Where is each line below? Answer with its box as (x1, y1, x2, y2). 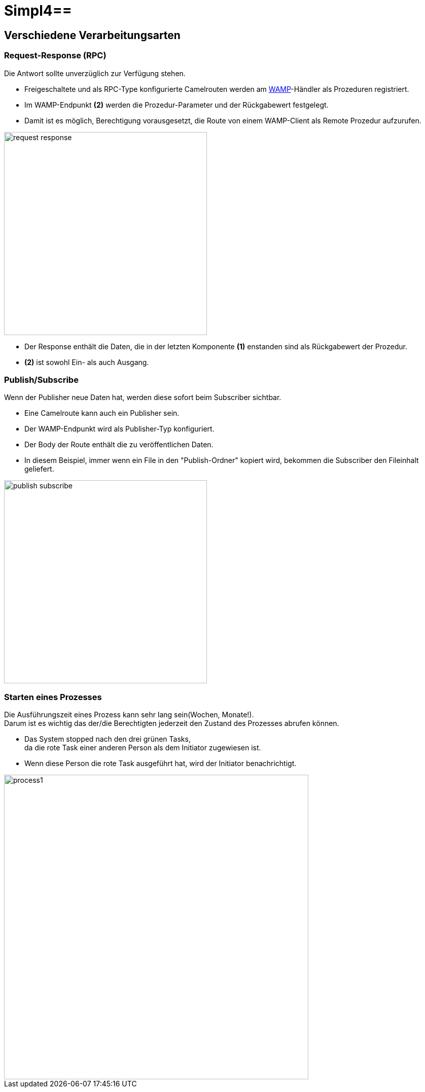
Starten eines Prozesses (4, 691, 102, 702)
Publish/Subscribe (4, 374, 79, 385)
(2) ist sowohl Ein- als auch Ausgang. (24, 357, 149, 367)
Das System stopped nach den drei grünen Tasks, (24, 735, 191, 744)
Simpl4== (4, 2, 72, 19)
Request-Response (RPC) (4, 50, 107, 61)
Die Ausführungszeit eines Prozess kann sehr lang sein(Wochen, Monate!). (4, 710, 254, 719)
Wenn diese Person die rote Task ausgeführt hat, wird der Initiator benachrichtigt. (24, 759, 297, 768)
